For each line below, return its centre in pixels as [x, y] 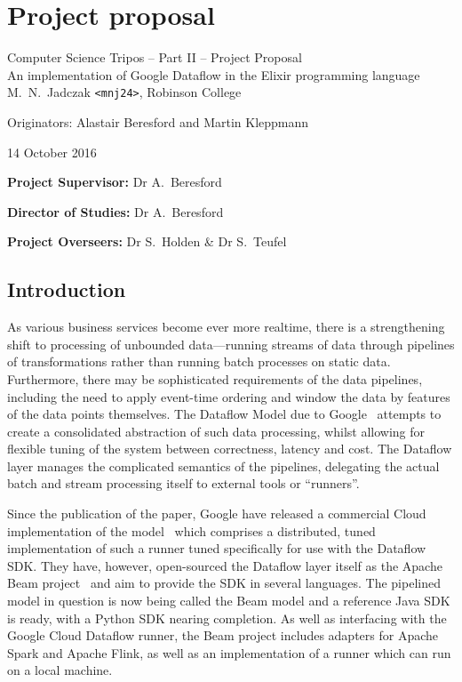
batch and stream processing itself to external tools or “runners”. [183, 483]
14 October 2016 [52, 152]
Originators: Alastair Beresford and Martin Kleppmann [158, 121]
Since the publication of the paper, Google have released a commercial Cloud [217, 514]
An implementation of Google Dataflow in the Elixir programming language [214, 74]
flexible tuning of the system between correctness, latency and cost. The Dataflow [230, 449]
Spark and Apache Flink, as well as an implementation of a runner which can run [229, 652]
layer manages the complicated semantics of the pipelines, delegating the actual [223, 465]
